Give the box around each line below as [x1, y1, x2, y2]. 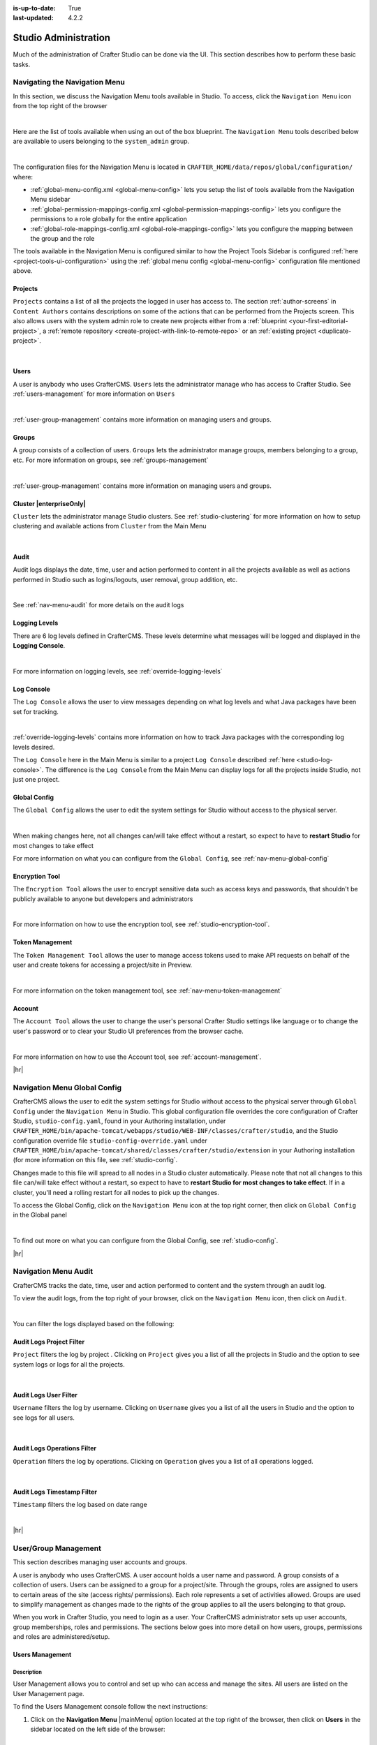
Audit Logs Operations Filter [13, 1444, 97, 1453]
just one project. [13, 775, 60, 783]
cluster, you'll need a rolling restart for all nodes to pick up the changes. [13, 1188, 219, 1196]
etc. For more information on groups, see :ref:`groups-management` [13, 456, 209, 464]
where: [13, 172, 34, 181]
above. [13, 267, 33, 275]
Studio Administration [13, 32, 111, 44]
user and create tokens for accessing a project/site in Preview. [13, 960, 193, 970]
